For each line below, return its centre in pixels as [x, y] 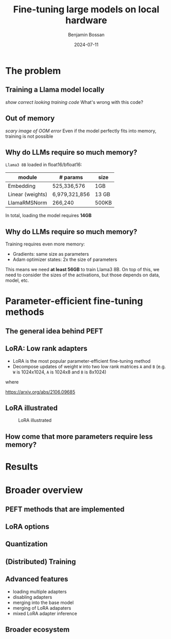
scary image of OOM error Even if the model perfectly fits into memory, [81, 131]
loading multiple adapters [40, 591]
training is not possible [29, 136]
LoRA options [27, 527]
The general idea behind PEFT [54, 331]
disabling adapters [32, 597]
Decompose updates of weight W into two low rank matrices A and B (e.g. [89, 366]
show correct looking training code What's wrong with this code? [74, 102]
